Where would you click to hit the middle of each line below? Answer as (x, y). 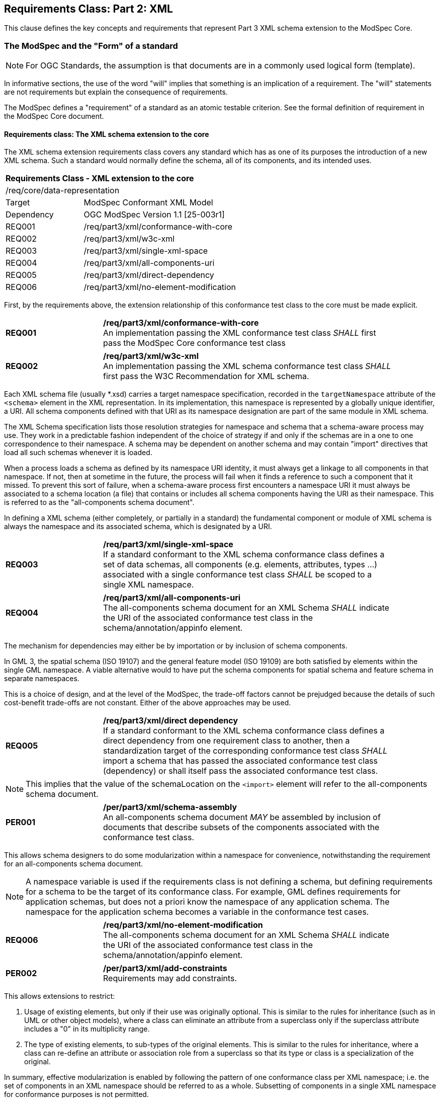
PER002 (21, 973)
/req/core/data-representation (63, 191)
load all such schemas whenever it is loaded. (78, 453)
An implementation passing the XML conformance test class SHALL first (240, 333)
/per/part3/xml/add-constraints (165, 968)
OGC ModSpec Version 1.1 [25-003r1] (154, 215)
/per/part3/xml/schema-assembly (170, 807)
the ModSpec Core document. (54, 116)
